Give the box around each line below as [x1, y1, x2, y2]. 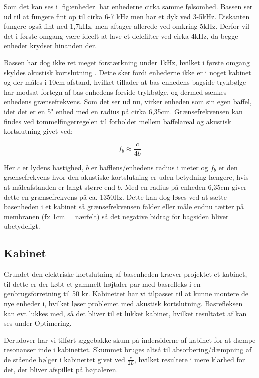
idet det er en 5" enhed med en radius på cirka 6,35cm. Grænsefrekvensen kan [4, 106, 243, 116]
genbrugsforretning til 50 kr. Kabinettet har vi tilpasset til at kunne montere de [4, 288, 248, 299]
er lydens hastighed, [22, 162, 84, 172]
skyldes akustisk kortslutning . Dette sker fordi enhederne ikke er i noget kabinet [4, 67, 251, 77]
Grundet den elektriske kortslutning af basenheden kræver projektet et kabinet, [4, 269, 247, 279]
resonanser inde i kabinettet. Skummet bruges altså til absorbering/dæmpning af [4, 344, 252, 355]
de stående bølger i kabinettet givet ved [4, 354, 125, 364]
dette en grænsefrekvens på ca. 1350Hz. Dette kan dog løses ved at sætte [4, 191, 227, 202]
